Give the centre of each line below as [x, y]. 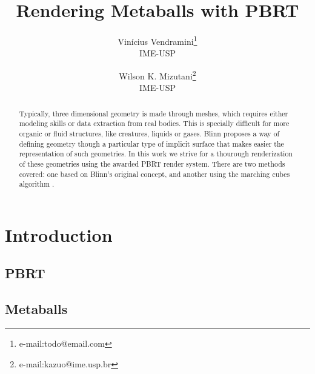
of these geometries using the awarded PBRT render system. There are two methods [152, 163]
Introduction [59, 234]
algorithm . [37, 184]
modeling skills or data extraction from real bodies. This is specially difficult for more [154, 123]
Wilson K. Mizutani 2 [157, 75]
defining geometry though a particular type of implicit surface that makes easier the [151, 143]
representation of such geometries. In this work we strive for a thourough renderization [156, 154]
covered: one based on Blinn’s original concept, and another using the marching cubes [154, 174]
